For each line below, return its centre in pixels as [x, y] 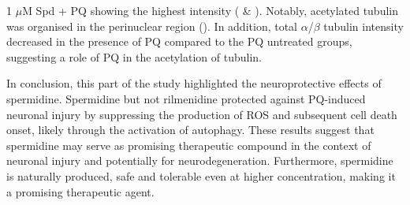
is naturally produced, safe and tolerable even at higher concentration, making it [201, 175]
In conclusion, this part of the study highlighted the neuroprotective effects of [194, 83]
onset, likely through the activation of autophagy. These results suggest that [190, 130]
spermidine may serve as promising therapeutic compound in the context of [189, 145]
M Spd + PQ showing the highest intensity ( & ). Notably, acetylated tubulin [210, 10]
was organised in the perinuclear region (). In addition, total [152, 26]
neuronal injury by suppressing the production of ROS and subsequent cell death [202, 114]
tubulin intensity [363, 26]
